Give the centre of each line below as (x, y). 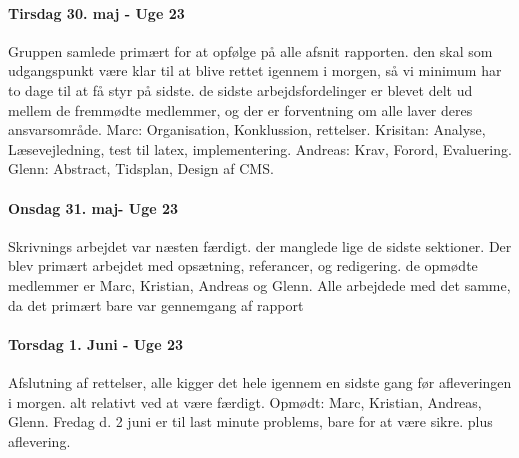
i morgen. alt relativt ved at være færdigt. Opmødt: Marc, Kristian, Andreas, (245, 401)
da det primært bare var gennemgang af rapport (156, 304)
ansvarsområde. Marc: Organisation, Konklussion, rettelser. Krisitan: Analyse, (247, 129)
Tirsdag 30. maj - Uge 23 (96, 12)
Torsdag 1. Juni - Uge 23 (95, 343)
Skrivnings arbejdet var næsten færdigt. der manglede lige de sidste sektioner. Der (260, 245)
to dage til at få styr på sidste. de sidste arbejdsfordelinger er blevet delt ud (240, 89)
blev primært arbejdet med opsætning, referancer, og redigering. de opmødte (243, 265)
